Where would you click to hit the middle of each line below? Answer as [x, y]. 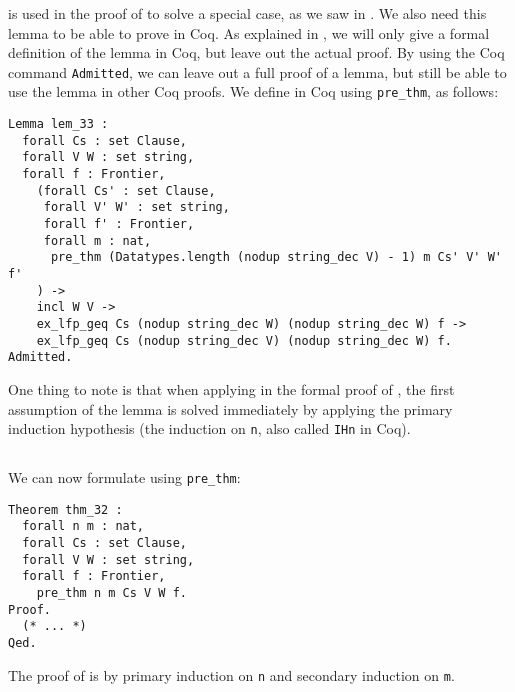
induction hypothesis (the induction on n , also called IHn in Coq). [209, 428]
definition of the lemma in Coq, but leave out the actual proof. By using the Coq [256, 52]
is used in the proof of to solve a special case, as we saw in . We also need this [247, 13]
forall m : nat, [97, 240]
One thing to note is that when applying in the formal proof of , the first [231, 388]
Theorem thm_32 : [65, 509]
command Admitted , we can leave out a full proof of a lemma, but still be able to [257, 71]
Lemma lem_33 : [58, 124]
